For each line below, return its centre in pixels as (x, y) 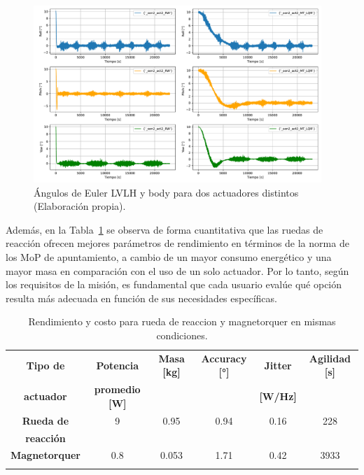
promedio (117, 389)
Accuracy (224, 358)
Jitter (278, 365)
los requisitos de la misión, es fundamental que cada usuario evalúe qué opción (174, 284)
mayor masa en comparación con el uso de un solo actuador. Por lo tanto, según (177, 270)
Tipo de (45, 365)
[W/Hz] (278, 396)
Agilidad (330, 358)
